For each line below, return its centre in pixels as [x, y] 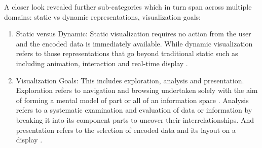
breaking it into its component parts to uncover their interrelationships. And [135, 119]
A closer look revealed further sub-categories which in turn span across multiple [128, 7]
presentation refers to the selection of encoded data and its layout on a [126, 130]
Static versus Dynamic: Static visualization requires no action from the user [134, 34]
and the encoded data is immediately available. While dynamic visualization [134, 43]
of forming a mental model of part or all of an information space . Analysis [132, 100]
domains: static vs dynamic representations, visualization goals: [102, 16]
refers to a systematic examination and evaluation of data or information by [134, 110]
